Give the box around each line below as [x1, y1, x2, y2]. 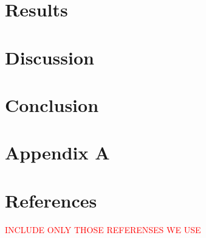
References [5, 187, 97, 212]
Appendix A [5, 140, 110, 165]
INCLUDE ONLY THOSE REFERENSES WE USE [5, 223, 201, 236]
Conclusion [5, 92, 99, 117]
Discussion [5, 44, 94, 69]
